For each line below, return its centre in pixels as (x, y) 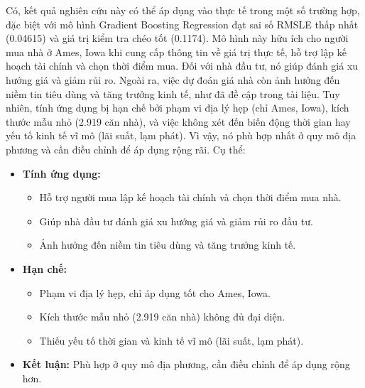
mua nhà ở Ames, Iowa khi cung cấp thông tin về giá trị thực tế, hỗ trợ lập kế (176, 52)
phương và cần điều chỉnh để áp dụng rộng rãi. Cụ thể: (126, 149)
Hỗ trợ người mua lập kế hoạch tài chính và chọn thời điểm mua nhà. (190, 197)
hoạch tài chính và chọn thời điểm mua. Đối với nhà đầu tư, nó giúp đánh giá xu (182, 66)
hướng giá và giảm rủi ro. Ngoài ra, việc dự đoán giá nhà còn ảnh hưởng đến (173, 79)
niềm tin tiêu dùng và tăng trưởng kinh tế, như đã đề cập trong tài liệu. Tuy (173, 93)
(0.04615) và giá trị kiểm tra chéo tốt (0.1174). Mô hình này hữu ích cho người (177, 38)
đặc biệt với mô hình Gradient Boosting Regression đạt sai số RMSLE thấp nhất (182, 24)
